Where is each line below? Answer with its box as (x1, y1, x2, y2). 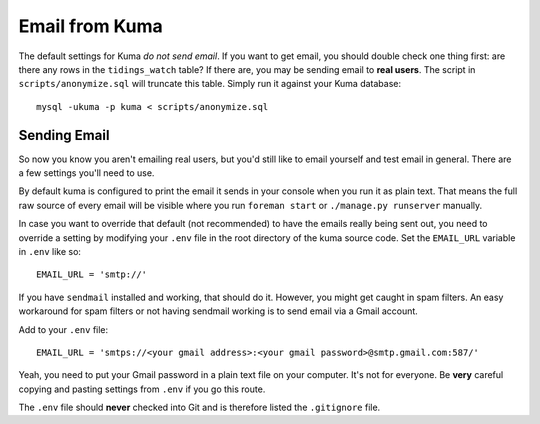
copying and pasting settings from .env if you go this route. (18, 383, 266, 395)
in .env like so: (18, 245, 82, 257)
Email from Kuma (18, 15, 164, 37)
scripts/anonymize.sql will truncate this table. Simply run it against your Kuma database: (18, 78, 402, 90)
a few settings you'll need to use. (18, 167, 155, 179)
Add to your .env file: (18, 323, 109, 335)
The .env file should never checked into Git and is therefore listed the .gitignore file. (18, 401, 381, 414)
